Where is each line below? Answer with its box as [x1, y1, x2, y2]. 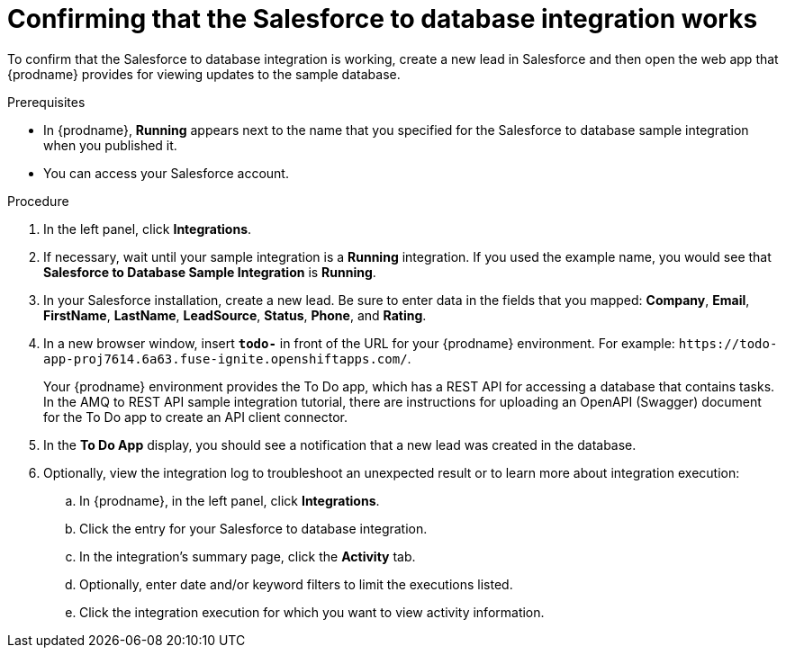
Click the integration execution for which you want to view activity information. [79, 604, 545, 620]
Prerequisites [7, 94, 86, 110]
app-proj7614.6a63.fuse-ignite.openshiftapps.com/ [43, 351, 408, 366]
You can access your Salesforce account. [43, 165, 289, 181]
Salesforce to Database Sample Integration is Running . [43, 264, 376, 280]
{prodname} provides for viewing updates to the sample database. [7, 66, 401, 82]
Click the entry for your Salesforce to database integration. [79, 520, 428, 536]
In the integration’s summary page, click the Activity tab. [79, 548, 416, 564]
